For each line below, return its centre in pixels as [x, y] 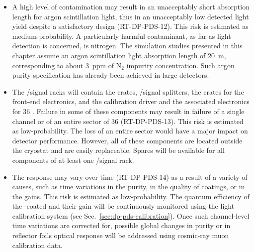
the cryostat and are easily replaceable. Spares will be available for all [118, 150]
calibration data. [37, 245]
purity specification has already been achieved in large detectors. [111, 75]
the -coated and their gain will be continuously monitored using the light [123, 206]
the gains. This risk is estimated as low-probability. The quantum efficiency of [131, 196]
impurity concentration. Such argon [180, 65]
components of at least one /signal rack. [73, 160]
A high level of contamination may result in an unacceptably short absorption [131, 6]
